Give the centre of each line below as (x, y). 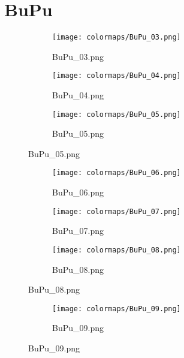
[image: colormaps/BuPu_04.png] (117, 76)
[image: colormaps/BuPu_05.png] (117, 114)
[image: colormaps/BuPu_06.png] (117, 173)
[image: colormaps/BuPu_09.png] (117, 309)
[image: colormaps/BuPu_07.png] (117, 211)
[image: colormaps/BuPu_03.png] (117, 37)
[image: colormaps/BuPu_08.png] (117, 250)
